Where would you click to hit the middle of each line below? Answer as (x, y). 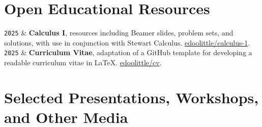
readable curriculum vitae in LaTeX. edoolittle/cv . (83, 62)
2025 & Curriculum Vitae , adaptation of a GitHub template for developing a (128, 52)
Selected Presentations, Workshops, (132, 97)
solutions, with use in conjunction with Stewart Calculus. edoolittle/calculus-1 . (127, 42)
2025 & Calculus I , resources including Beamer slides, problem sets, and (119, 33)
